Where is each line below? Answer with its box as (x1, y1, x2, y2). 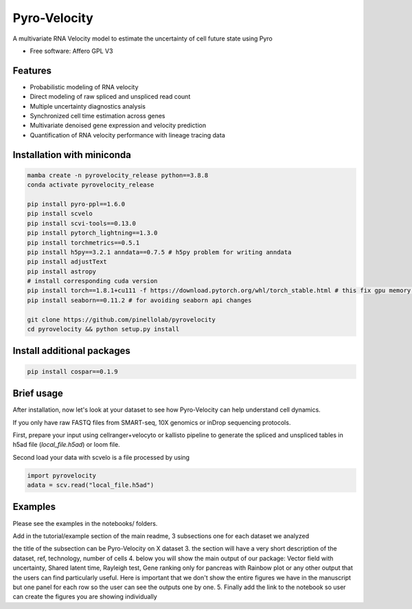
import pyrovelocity (27, 472, 96, 479)
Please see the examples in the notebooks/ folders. (12, 519, 158, 527)
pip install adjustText (27, 258, 108, 266)
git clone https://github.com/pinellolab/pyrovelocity (27, 315, 216, 323)
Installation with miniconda (12, 148, 132, 161)
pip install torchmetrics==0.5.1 (27, 239, 140, 247)
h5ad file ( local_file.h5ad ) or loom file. (12, 441, 120, 449)
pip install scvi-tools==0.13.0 (27, 219, 137, 227)
